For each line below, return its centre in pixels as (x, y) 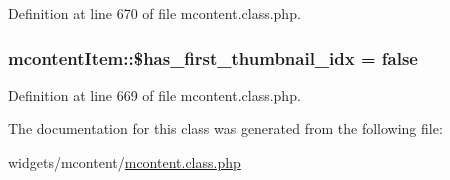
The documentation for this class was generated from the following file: (225, 128)
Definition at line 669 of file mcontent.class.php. (154, 94)
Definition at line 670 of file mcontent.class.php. (154, 13)
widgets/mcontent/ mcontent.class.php (124, 162)
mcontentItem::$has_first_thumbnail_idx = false (213, 57)
